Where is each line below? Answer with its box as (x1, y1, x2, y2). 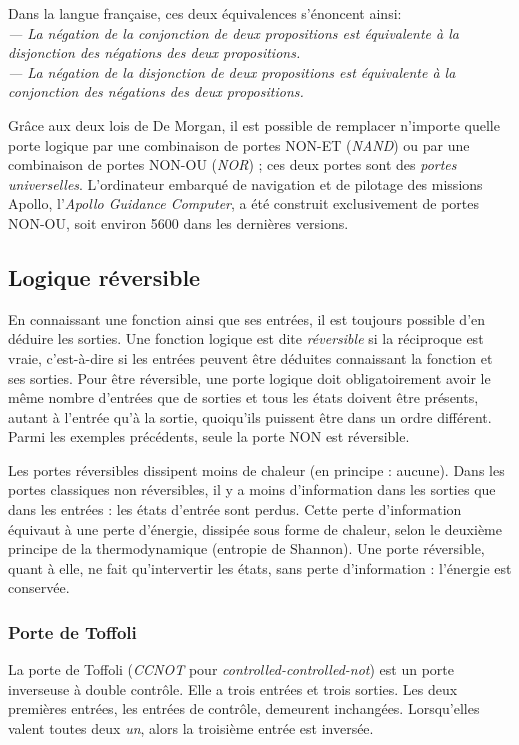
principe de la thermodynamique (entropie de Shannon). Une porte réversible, (8, 538, 485, 559)
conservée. (8, 577, 70, 598)
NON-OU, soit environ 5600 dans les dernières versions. (8, 212, 349, 233)
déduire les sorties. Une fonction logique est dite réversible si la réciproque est (8, 328, 484, 349)
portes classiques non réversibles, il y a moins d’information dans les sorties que (8, 479, 496, 500)
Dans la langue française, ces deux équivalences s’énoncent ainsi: (8, 3, 402, 23)
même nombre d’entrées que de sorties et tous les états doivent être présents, (8, 387, 479, 408)
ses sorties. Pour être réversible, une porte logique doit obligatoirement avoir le (8, 367, 491, 388)
